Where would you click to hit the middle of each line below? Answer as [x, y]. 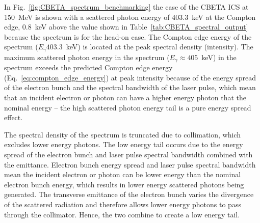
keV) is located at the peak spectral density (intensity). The [160, 47]
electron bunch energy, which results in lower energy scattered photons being [124, 184]
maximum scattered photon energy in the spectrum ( [87, 57]
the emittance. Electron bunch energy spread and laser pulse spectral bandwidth [130, 164]
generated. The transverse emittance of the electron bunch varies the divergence [129, 194]
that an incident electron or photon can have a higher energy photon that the [125, 97]
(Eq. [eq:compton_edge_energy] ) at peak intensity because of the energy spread [130, 77]
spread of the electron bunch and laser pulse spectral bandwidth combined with [128, 155]
